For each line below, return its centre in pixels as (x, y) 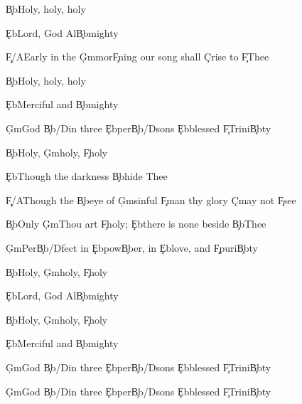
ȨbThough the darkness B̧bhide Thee (87, 176)
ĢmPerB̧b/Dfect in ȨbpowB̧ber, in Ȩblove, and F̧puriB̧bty (132, 247)
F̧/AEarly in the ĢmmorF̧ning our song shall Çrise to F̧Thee (137, 57)
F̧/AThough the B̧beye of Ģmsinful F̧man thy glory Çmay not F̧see (151, 200)
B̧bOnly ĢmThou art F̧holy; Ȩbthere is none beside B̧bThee (136, 224)
